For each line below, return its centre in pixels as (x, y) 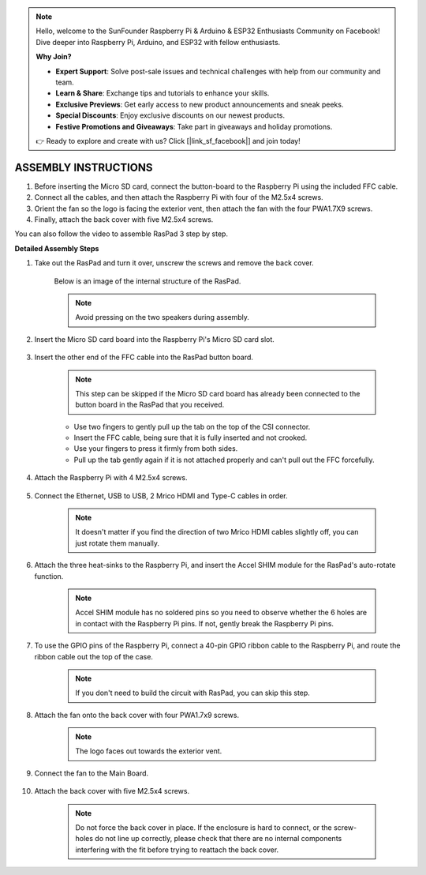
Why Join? (54, 57)
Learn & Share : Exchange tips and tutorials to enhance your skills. (163, 93)
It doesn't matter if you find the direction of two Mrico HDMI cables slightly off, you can (217, 532)
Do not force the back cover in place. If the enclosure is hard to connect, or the (204, 828)
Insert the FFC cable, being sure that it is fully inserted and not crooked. (191, 437)
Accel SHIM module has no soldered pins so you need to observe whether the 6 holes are (221, 613)
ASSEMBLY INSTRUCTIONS (84, 167)
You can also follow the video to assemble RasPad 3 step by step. (121, 234)
